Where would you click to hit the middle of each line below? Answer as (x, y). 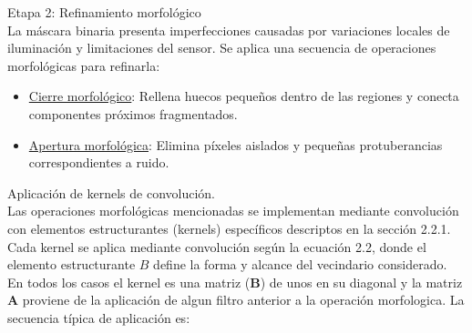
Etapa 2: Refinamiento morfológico (104, 12)
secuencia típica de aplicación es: (99, 317)
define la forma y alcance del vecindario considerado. (300, 264)
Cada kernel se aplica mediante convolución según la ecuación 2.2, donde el (217, 246)
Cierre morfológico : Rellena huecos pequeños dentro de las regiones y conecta (244, 96)
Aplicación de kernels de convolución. (112, 192)
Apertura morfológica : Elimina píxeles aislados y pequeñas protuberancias (236, 144)
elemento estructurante (72, 264)
